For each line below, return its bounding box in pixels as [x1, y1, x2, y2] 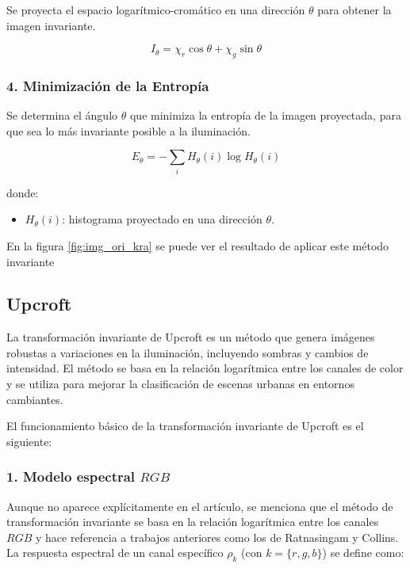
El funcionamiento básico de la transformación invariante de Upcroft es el [6, 417, 364, 434]
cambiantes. [6, 391, 63, 407]
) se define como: [322, 544, 404, 561]
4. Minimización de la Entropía [6, 75, 209, 95]
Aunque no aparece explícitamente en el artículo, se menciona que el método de [6, 497, 393, 514]
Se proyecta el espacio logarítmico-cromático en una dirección [6, 2, 305, 17]
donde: [6, 184, 39, 200]
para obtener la [317, 2, 392, 17]
